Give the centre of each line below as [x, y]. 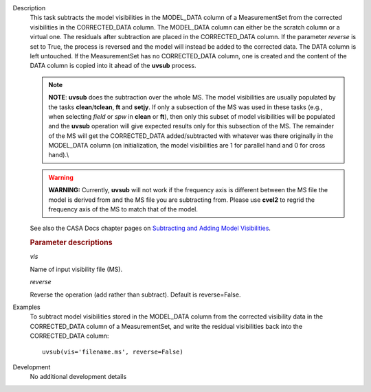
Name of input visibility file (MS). [76, 269]
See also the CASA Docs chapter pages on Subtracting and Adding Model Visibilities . [150, 228]
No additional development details [78, 377]
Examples [26, 307]
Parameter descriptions [71, 242]
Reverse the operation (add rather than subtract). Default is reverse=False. [135, 295]
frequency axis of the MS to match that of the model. [123, 209]
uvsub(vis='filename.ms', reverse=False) [113, 351]
